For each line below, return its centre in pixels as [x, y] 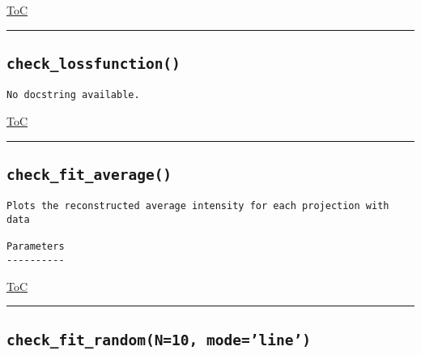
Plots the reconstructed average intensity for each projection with [198, 206]
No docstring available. [73, 95]
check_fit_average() [89, 175]
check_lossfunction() [94, 63]
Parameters [36, 247]
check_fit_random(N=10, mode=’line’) [159, 340]
